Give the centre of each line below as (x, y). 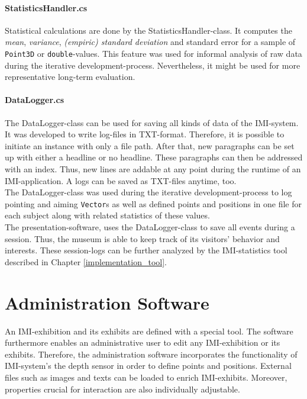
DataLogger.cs (35, 100)
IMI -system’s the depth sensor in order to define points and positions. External (148, 366)
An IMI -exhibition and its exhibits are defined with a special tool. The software (149, 331)
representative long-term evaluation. (70, 77)
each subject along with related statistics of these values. (107, 215)
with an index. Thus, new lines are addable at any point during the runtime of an (153, 169)
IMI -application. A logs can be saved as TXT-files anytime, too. (121, 180)
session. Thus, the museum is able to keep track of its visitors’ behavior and (142, 238)
